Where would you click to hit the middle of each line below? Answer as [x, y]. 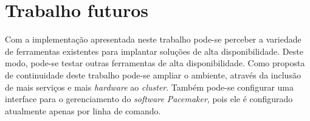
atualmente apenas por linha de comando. [83, 110]
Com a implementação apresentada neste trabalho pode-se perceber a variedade [153, 39]
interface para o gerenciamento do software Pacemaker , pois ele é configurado [149, 99]
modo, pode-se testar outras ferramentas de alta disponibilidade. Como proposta [155, 63]
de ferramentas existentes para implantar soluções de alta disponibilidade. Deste [154, 51]
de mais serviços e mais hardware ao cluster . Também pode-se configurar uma [150, 87]
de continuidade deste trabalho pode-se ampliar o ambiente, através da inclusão [153, 74]
